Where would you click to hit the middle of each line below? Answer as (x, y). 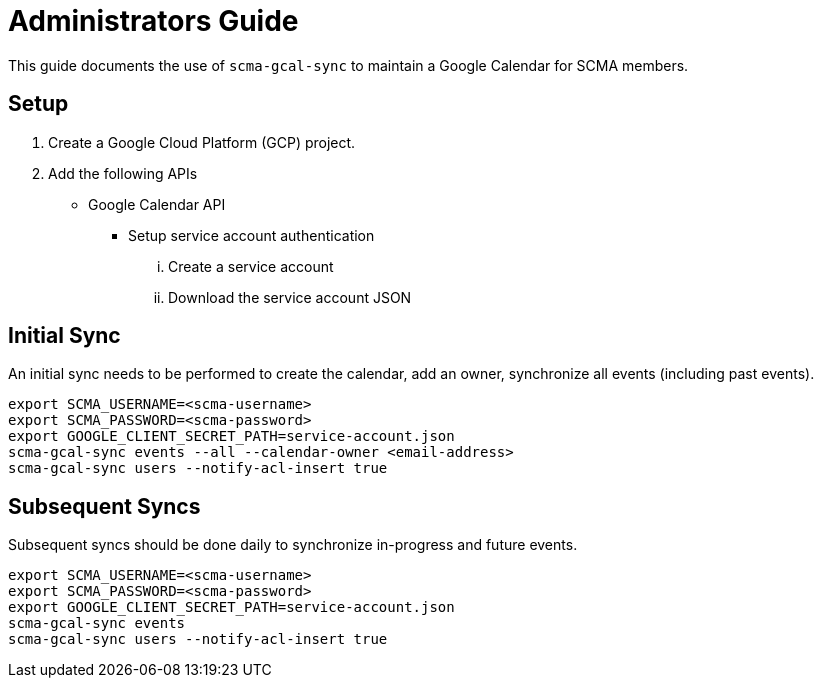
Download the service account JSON (290, 297)
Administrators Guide (153, 21)
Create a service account (251, 266)
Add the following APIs (123, 173)
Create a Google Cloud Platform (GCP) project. (202, 142)
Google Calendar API (157, 204)
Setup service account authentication (251, 235)
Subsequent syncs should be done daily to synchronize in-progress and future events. (293, 545)
